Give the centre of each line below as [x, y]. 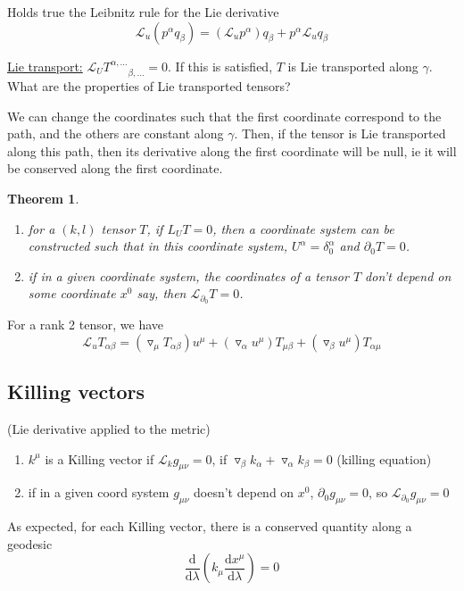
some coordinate [72, 293]
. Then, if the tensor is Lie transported [340, 133]
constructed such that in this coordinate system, [157, 246]
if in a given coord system [99, 492]
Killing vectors [76, 391]
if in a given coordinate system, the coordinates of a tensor [188, 275]
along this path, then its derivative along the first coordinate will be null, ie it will [232, 150]
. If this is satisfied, [220, 66]
